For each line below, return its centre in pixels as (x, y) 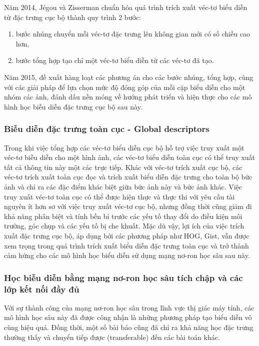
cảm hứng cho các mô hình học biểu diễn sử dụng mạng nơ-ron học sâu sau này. (127, 255)
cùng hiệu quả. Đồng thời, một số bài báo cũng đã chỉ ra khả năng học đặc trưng (129, 327)
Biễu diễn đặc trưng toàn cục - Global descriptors (107, 129)
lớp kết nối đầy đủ (42, 289)
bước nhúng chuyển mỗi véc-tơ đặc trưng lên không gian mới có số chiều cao (133, 34)
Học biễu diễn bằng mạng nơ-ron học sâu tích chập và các (123, 277)
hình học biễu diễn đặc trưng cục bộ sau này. (73, 106)
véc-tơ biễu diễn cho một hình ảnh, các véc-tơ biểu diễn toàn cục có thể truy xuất (130, 157)
